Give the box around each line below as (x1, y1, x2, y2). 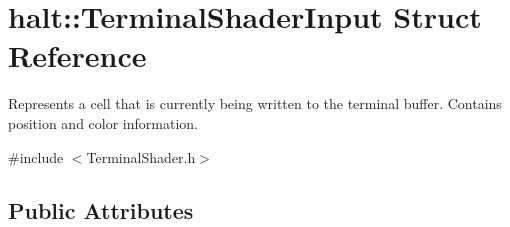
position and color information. (8, 112, 198, 133)
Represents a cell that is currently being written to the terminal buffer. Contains (8, 93, 502, 114)
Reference (8, 35, 147, 76)
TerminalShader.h (86, 146, 196, 167)
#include (8, 146, 64, 167)
